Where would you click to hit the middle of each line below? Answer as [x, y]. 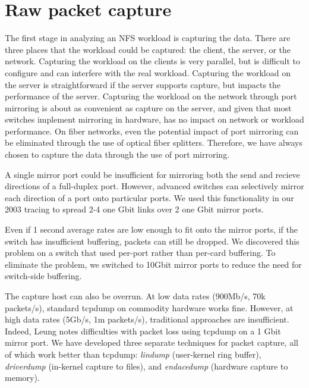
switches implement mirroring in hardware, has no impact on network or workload [154, 119]
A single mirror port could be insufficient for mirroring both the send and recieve [152, 174]
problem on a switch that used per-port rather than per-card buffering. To [140, 253]
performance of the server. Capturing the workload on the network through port [151, 96]
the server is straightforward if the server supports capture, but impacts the [143, 84]
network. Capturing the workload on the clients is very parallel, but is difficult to [153, 61]
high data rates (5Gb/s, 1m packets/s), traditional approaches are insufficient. [147, 319]
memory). [22, 378]
